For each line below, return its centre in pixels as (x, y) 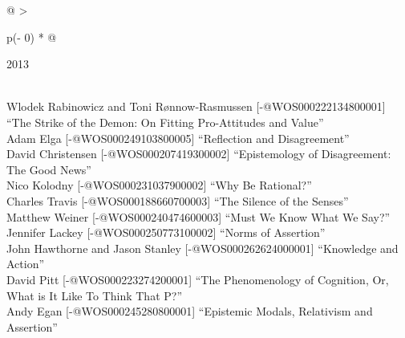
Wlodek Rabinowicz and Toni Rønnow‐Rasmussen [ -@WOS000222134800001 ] (196, 106)
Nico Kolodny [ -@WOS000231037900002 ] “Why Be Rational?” (159, 185)
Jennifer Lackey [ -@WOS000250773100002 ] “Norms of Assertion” (166, 232)
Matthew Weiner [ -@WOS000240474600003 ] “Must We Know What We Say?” (198, 216)
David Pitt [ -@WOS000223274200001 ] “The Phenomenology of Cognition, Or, (198, 279)
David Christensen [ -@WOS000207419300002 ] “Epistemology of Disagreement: (199, 154)
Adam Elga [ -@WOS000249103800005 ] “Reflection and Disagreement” (178, 138)
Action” (26, 264)
